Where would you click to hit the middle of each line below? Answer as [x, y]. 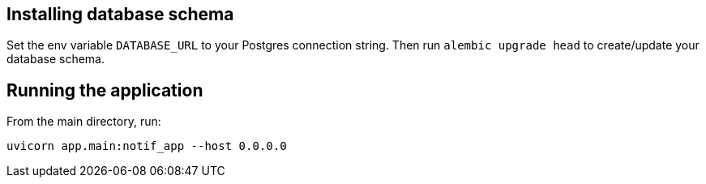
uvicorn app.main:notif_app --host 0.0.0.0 [147, 146]
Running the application [105, 90]
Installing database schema [120, 14]
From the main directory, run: [84, 122]
